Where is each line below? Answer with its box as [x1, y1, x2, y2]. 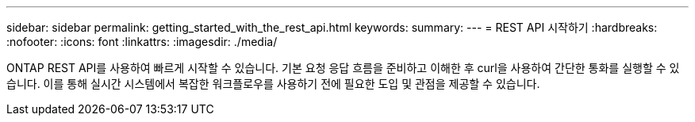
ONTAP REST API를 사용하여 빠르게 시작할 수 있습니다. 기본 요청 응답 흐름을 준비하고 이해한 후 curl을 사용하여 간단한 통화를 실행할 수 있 [6, 61, 680, 74]
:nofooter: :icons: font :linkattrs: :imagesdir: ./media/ [6, 35, 278, 48]
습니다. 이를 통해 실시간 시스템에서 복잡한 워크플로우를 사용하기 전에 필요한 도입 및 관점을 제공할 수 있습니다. [6, 77, 540, 90]
